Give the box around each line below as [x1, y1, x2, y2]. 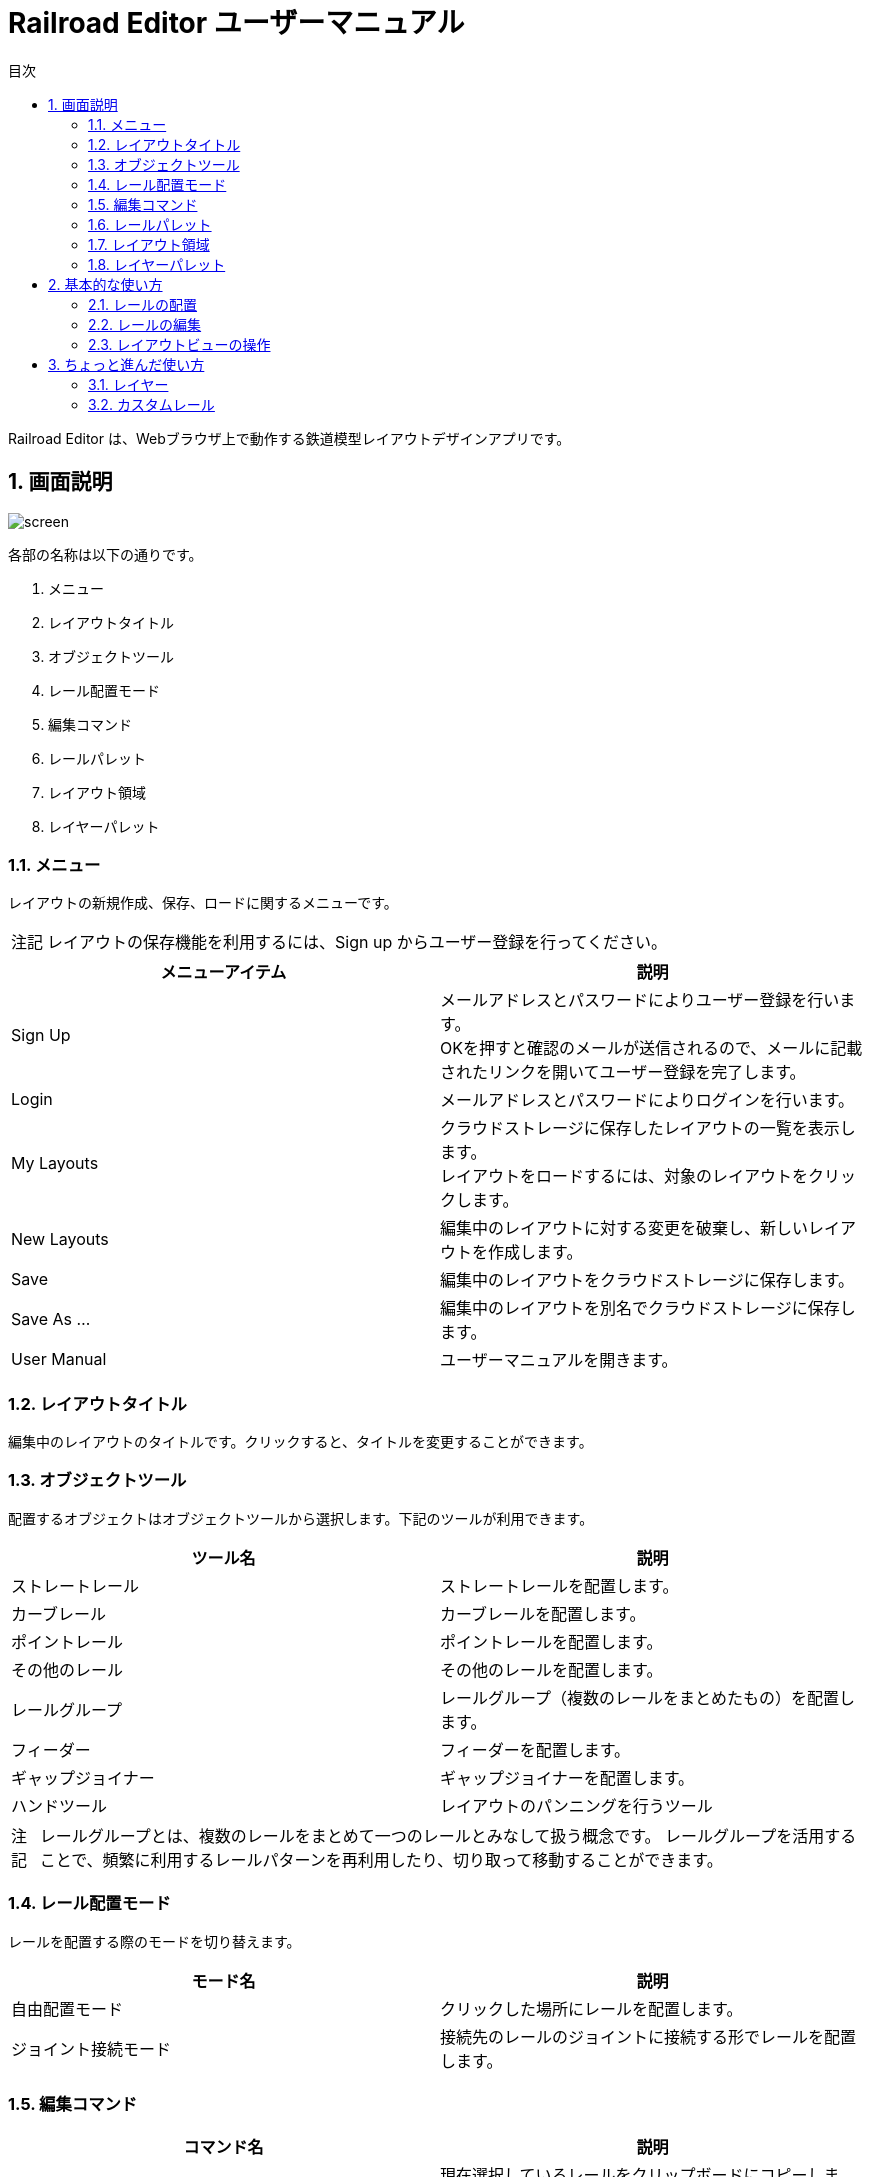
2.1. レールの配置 [88, 295, 198, 313]
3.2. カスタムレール [88, 395, 215, 413]
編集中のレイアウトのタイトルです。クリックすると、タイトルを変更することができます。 [8, 1433, 593, 1451]
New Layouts [11, 1229, 109, 1250]
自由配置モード [11, 1998, 124, 2019]
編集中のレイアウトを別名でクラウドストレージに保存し [440, 1298, 856, 1319]
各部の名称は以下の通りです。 [8, 545, 203, 563]
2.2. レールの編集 [88, 315, 202, 333]
